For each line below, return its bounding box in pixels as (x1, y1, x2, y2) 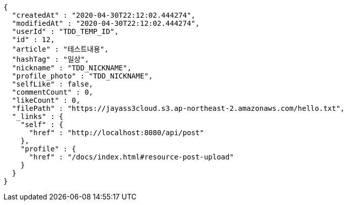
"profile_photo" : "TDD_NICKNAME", (12, 72, 153, 80)
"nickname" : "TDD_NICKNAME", (12, 64, 132, 72)
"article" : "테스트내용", (12, 45, 109, 53)
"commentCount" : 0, (12, 88, 94, 96)
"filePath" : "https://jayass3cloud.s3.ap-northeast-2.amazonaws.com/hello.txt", (12, 104, 345, 112)
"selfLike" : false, (12, 80, 94, 88)
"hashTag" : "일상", (12, 55, 90, 63)
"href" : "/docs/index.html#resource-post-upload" (29, 153, 234, 161)
